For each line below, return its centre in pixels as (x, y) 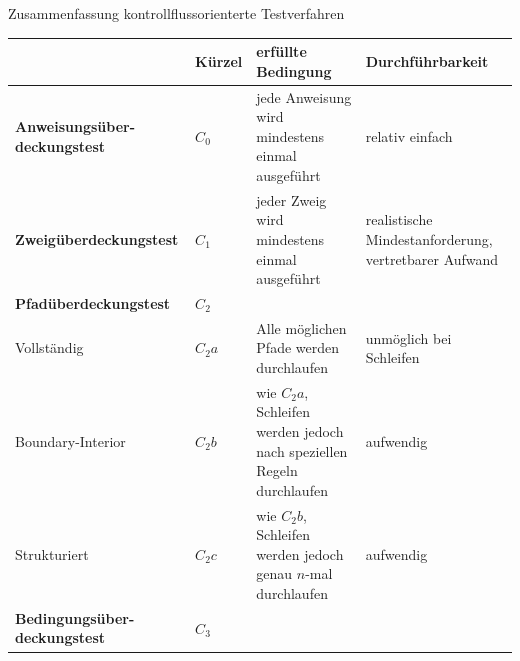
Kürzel (219, 60)
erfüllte (281, 51)
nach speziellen (302, 450)
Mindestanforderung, (429, 238)
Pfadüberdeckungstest (93, 302)
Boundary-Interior (70, 440)
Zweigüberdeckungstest (97, 238)
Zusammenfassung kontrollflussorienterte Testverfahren (176, 13)
